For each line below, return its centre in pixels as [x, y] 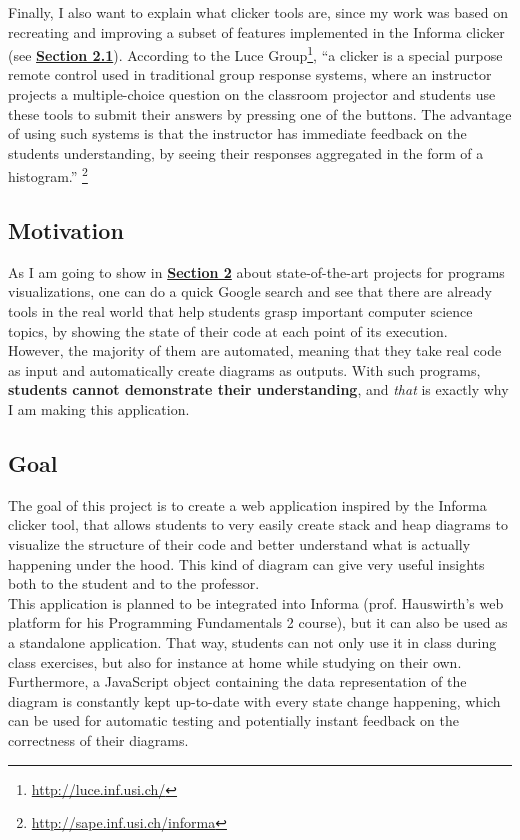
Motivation [66, 230]
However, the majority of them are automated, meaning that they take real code [255, 350]
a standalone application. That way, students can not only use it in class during [252, 641]
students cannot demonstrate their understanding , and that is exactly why [258, 389]
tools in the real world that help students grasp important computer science [240, 311]
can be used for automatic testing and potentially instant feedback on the [234, 720]
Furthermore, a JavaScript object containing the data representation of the [237, 681]
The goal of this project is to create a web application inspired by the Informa [247, 504]
